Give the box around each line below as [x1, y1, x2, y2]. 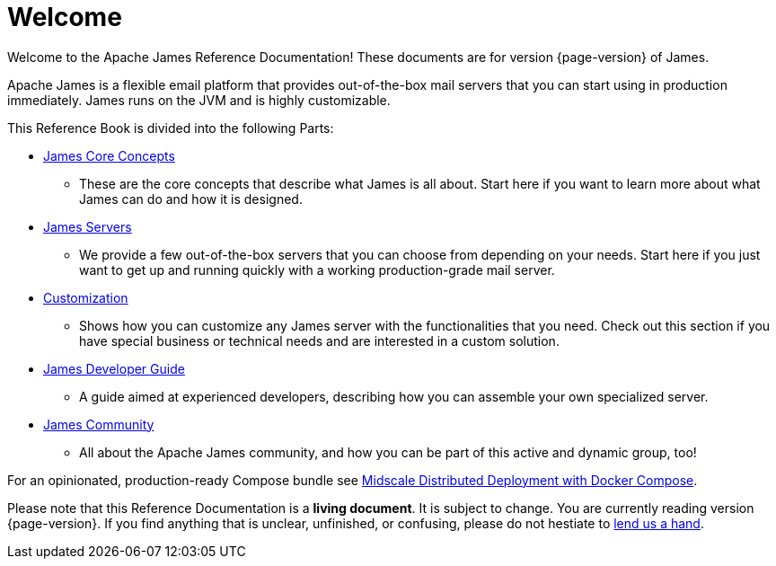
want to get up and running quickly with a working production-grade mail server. [79, 261, 555, 278]
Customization [43, 289, 128, 305]
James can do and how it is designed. [79, 190, 303, 207]
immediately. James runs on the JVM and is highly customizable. [7, 92, 391, 108]
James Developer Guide [43, 360, 185, 376]
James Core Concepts [43, 147, 175, 164]
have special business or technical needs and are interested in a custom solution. [79, 332, 560, 349]
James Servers [43, 218, 132, 234]
